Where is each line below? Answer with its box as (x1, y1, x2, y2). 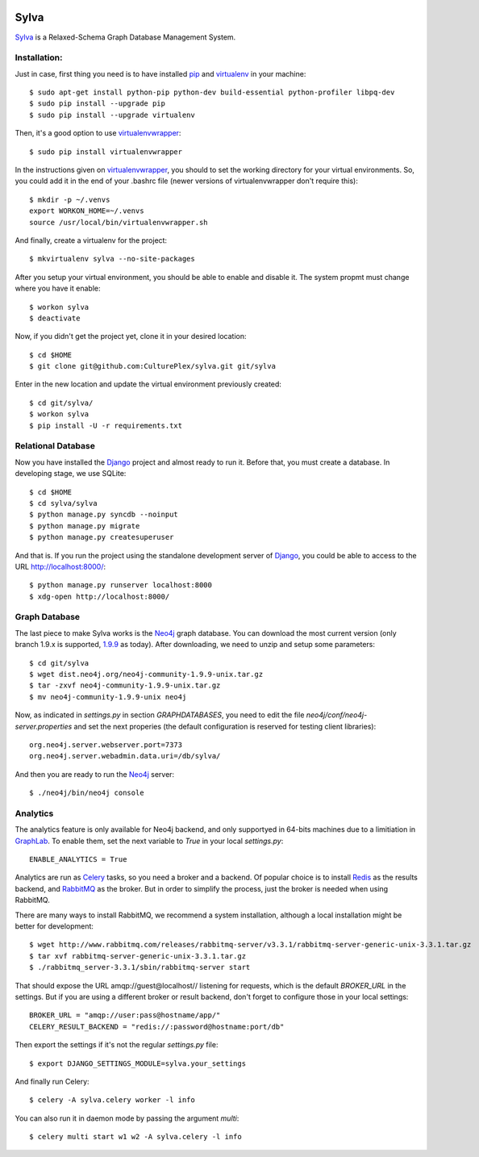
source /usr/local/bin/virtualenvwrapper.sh (29, 218, 209, 227)
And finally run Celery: (15, 1076, 90, 1086)
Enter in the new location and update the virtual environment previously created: (15, 379, 282, 389)
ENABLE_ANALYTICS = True (29, 855, 127, 864)
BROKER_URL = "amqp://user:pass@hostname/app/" (29, 1011, 221, 1020)
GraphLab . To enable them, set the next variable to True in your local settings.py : (15, 836, 284, 846)
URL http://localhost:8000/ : (15, 562, 106, 571)
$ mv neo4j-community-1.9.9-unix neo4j (29, 692, 187, 701)
